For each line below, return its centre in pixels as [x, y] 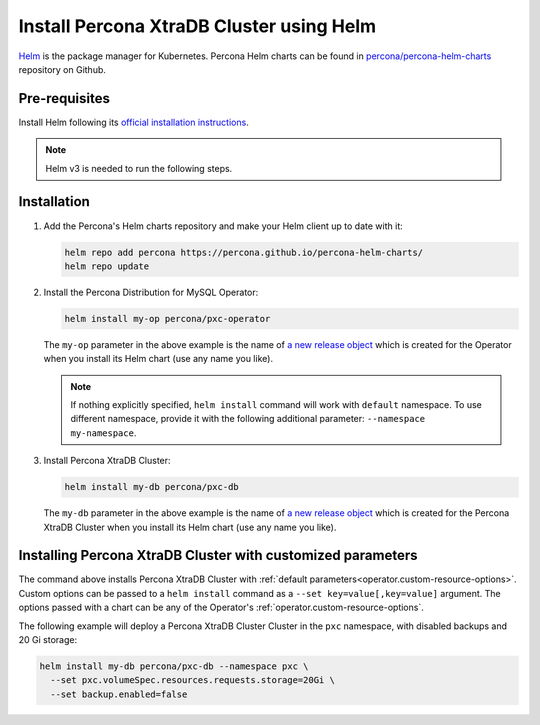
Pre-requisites [64, 98]
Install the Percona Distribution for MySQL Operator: [151, 292]
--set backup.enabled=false [119, 694]
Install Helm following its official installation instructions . [133, 122]
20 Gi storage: [48, 640]
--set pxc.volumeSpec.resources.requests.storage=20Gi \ [192, 680]
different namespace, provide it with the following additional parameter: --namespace [247, 419]
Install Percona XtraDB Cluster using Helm [197, 26]
